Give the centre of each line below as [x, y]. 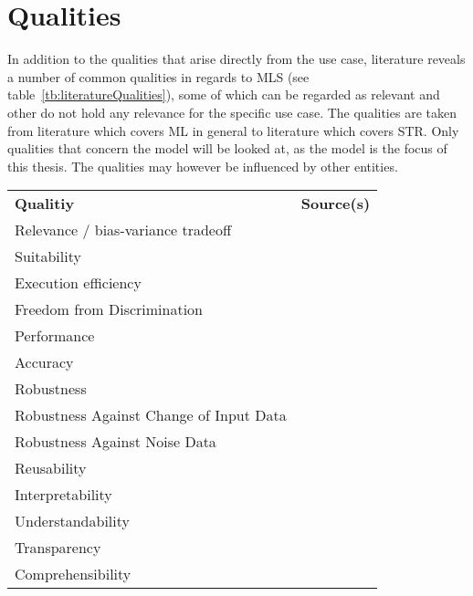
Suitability [48, 256]
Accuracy [44, 362]
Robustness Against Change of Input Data [151, 415]
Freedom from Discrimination [109, 309]
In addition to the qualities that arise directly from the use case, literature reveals [236, 59]
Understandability [72, 521]
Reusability [51, 468]
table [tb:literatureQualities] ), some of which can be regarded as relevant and [224, 94]
